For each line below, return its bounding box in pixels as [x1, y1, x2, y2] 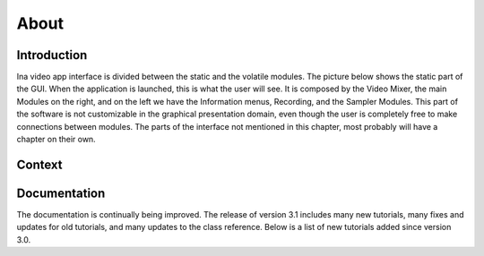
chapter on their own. [16, 134, 96, 145]
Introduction [16, 47, 88, 63]
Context [16, 157, 63, 172]
